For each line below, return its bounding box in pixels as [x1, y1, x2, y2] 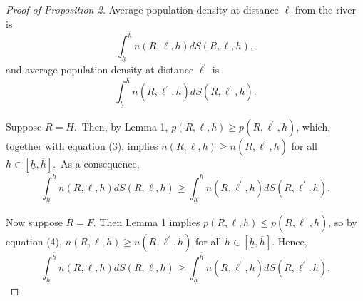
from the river [295, 2, 357, 16]
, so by [328, 215, 357, 230]
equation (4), [6, 234, 62, 249]
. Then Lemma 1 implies [93, 215, 200, 230]
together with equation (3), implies [6, 138, 158, 153]
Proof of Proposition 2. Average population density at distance [6, 2, 279, 16]
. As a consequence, [53, 155, 140, 170]
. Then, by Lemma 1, [73, 118, 168, 133]
